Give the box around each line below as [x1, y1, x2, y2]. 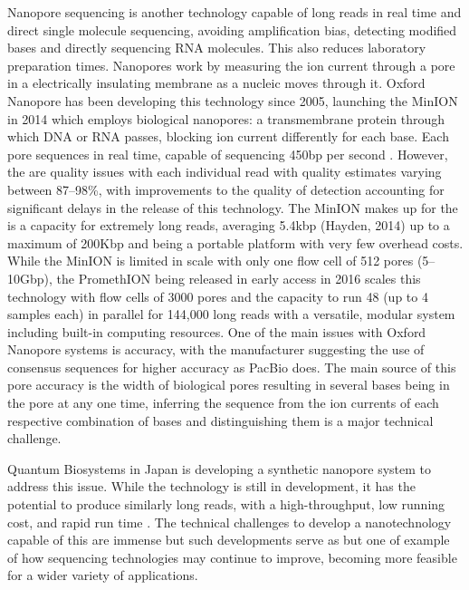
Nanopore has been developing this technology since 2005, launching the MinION [7, 91, 458, 110]
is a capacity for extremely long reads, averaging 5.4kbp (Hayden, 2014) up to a [7, 216, 450, 235]
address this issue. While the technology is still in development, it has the [7, 477, 416, 496]
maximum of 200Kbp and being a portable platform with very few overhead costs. [7, 233, 464, 252]
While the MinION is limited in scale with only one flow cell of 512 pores [7, 251, 414, 270]
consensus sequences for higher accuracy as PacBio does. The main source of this [7, 357, 456, 376]
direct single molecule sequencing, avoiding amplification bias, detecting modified [7, 20, 457, 39]
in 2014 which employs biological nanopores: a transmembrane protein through [7, 109, 445, 128]
